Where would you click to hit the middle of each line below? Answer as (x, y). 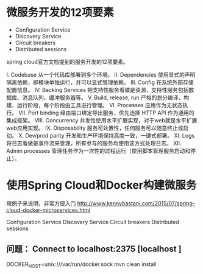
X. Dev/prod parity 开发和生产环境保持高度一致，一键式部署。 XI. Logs (106, 135)
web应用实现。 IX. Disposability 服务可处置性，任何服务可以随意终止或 (95, 128)
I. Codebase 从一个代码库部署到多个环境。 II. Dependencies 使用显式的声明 (101, 74)
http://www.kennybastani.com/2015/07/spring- (136, 203)
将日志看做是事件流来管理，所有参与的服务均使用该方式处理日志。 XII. (94, 143)
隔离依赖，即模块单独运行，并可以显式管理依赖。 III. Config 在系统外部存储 (100, 82)
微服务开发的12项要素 (60, 12)
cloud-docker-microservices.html (48, 210)
